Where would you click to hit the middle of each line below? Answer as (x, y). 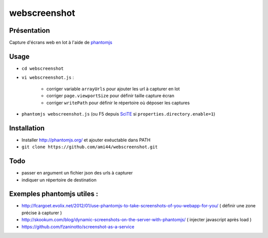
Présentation (30, 30)
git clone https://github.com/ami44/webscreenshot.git (90, 147)
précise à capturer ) (42, 213)
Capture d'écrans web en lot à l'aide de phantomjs (61, 43)
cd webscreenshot (43, 68)
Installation (27, 128)
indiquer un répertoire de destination (59, 180)
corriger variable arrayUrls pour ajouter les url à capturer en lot (113, 89)
